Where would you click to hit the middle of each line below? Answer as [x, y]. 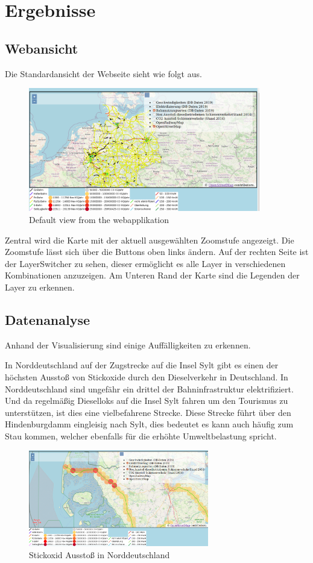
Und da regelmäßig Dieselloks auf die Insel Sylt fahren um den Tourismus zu [147, 401]
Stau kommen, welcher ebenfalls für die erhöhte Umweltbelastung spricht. [141, 436]
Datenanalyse [48, 319]
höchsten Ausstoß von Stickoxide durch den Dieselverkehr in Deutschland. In [147, 376]
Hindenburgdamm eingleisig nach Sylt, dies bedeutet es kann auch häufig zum [149, 424]
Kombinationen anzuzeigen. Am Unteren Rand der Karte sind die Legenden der [152, 275]
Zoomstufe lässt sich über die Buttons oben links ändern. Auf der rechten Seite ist [157, 252]
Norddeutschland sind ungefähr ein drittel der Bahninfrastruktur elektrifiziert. [149, 388]
